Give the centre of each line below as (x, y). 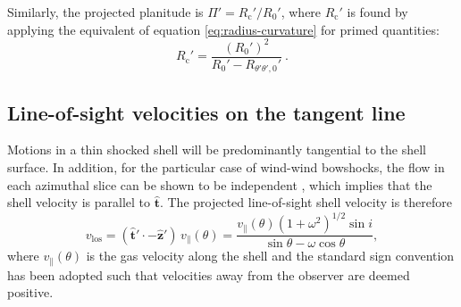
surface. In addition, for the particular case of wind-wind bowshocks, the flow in (226, 167)
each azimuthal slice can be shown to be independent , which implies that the (220, 184)
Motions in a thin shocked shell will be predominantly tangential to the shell (217, 149)
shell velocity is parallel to (79, 202)
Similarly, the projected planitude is (105, 12)
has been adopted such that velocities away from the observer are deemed (209, 274)
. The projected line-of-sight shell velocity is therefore (306, 202)
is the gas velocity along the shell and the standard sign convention (270, 256)
